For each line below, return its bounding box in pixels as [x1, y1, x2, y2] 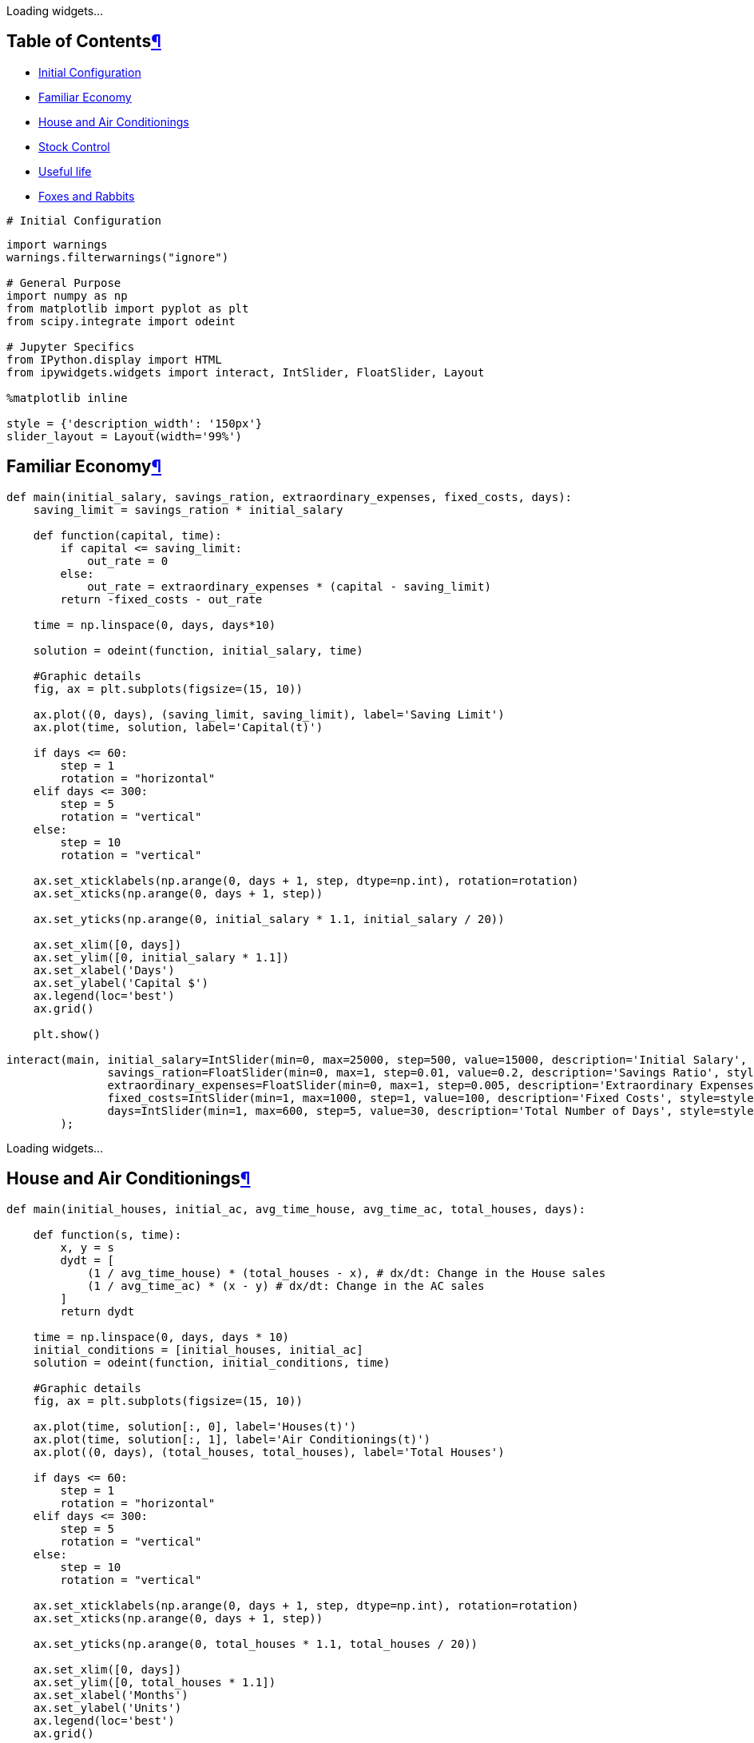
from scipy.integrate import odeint [6, 314, 236, 328]
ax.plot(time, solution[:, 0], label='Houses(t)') [33, 1419, 357, 1433]
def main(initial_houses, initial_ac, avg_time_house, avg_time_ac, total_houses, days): [6, 1202, 585, 1216]
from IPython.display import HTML [6, 352, 222, 366]
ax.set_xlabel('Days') [33, 963, 175, 977]
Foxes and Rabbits [38, 189, 135, 203]
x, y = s [60, 1240, 114, 1254]
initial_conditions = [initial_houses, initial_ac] [33, 1343, 363, 1356]
